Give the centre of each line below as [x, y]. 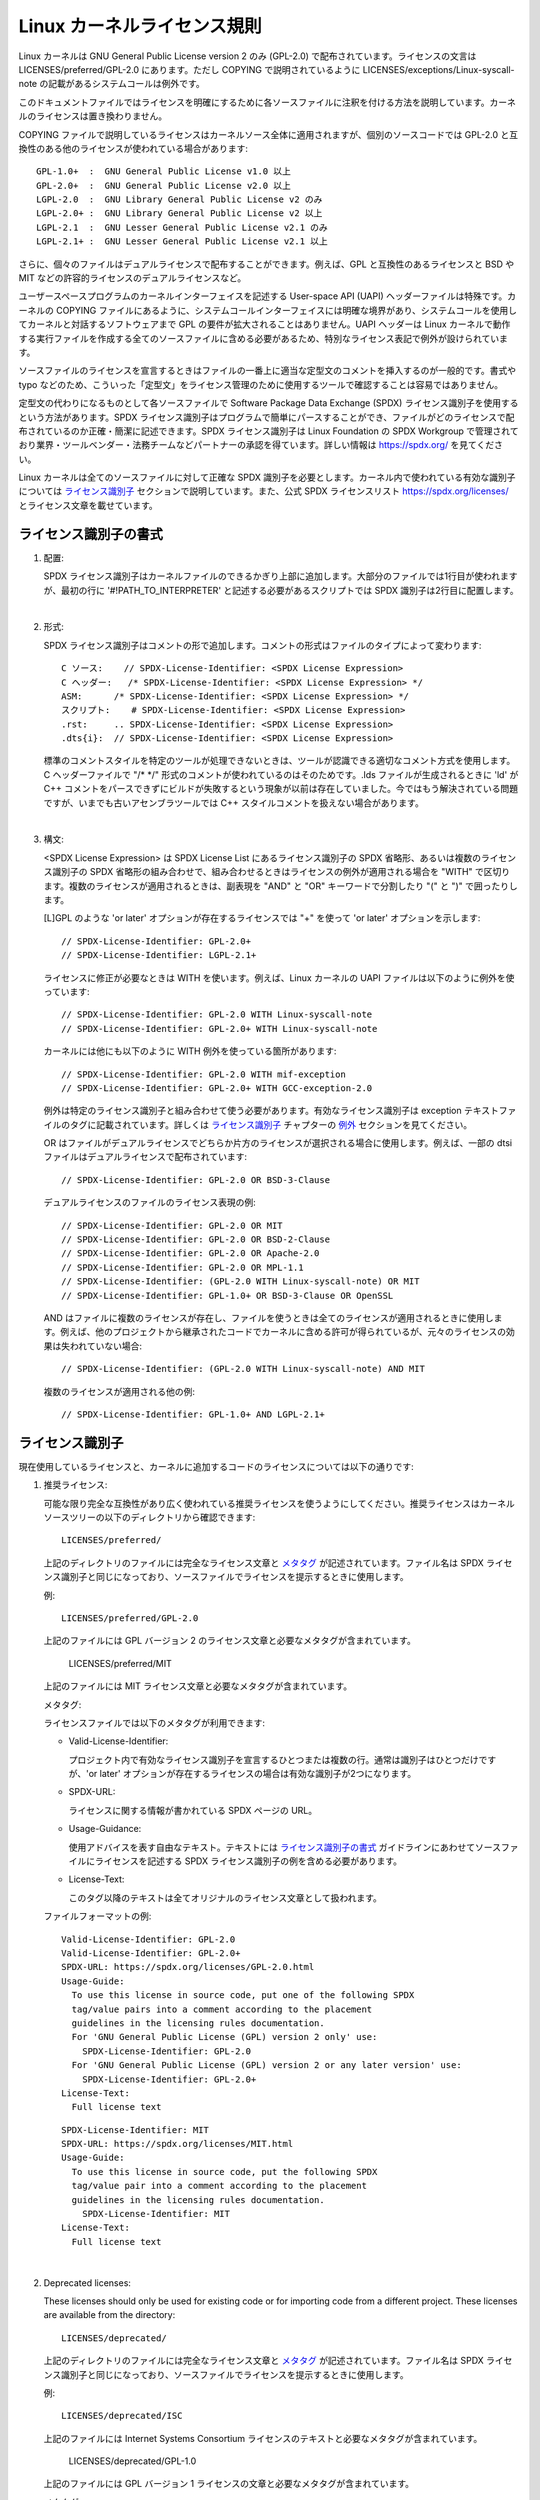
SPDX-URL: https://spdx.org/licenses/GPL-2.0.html [188, 1967]
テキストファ [490, 1111]
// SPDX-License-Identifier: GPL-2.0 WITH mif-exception [204, 1074]
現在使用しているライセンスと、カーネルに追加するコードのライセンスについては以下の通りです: [216, 1466]
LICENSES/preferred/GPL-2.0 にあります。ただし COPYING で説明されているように [189, 69]
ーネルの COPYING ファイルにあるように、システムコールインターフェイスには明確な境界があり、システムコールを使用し [267, 310]
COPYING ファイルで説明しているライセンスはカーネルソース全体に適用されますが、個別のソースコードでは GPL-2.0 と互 [268, 134]
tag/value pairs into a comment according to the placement [222, 2009]
